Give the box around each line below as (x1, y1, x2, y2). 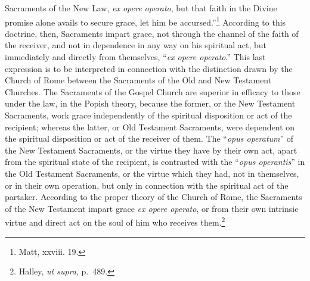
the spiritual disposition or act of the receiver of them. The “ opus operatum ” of (5, 132, 294, 145)
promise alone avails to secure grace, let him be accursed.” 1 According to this (5, 14, 286, 28)
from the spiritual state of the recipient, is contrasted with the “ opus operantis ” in (5, 155, 305, 168)
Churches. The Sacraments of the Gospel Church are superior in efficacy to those (5, 85, 300, 98)
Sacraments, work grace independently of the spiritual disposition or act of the (5, 109, 292, 121)
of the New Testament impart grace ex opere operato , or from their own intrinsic (5, 202, 299, 214)
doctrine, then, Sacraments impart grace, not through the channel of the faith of (5, 27, 299, 39)
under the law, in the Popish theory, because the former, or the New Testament (5, 97, 296, 110)
